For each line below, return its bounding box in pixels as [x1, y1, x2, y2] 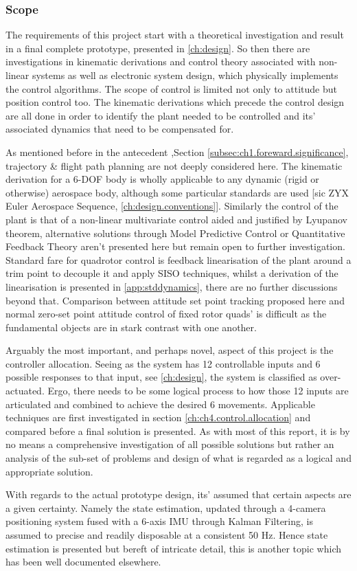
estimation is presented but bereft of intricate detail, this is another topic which [5, 541, 341, 555]
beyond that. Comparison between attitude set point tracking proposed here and [5, 293, 345, 307]
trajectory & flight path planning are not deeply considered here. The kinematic [5, 158, 343, 172]
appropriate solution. [5, 464, 93, 478]
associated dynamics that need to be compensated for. [5, 122, 234, 136]
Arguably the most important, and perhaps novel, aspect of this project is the [5, 343, 334, 357]
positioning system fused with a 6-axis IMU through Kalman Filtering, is [5, 514, 313, 528]
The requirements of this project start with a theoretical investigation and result [5, 27, 344, 42]
